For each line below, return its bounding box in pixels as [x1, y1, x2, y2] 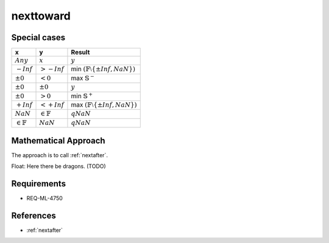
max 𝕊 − [71, 73, 94, 82]
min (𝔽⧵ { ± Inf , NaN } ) [71, 65, 135, 73]
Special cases [11, 32, 66, 43]
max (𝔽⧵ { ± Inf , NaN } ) [71, 100, 137, 109]
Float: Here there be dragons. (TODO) [11, 163, 106, 170]
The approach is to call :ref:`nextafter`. [11, 151, 108, 158]
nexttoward [11, 9, 71, 23]
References [11, 210, 56, 220]
